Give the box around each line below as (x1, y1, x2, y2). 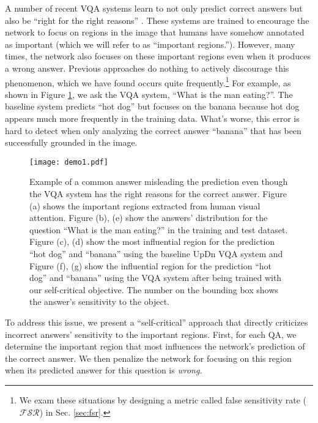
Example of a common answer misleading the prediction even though (29, 175, 288, 188)
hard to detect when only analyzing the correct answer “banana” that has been (5, 124, 301, 137)
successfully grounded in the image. (5, 136, 138, 149)
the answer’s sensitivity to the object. (29, 295, 169, 308)
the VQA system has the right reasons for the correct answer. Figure (29, 187, 287, 200)
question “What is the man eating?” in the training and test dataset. (29, 223, 288, 236)
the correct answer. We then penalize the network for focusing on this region (5, 351, 292, 364)
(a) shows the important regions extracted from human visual (29, 199, 261, 212)
